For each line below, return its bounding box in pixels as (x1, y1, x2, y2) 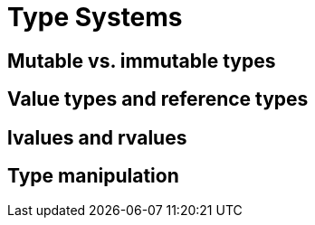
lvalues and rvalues (7, 126, 187, 149)
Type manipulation (7, 164, 179, 188)
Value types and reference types (7, 88, 309, 111)
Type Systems (7, 2, 183, 33)
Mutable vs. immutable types (7, 49, 276, 72)
